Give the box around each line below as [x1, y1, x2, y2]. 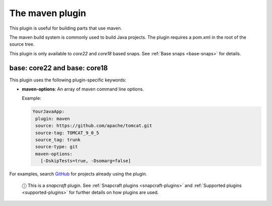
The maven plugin [9, 8, 87, 19]
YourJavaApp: [32, 109, 65, 115]
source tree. [9, 41, 35, 47]
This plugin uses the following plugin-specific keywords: [9, 77, 127, 83]
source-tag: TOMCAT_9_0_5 [35, 130, 99, 136]
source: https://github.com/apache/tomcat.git [35, 123, 152, 129]
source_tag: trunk [35, 137, 81, 143]
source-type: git [35, 144, 78, 150]
